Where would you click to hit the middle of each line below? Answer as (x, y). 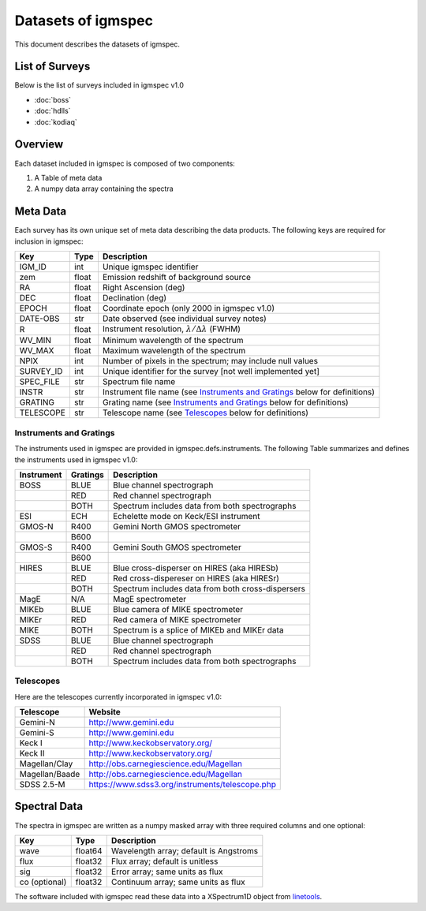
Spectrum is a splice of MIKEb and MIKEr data (198, 629)
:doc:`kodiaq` (56, 121)
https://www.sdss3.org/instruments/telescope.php (182, 785)
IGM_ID (33, 267)
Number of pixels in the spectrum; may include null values (211, 361)
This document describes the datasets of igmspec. (97, 44)
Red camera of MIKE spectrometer (177, 619)
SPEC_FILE (40, 382)
